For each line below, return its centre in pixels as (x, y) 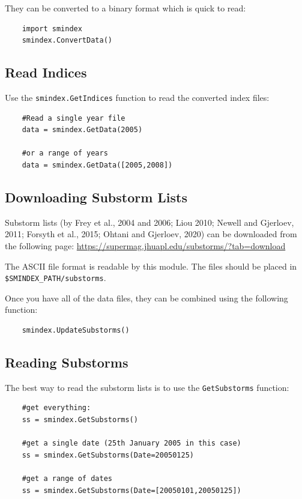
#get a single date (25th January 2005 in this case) (131, 443)
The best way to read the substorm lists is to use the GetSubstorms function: (147, 387)
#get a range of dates (67, 479)
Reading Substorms (67, 362)
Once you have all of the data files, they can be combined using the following (146, 298)
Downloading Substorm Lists (96, 197)
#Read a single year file (74, 118)
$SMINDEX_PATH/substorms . (56, 278)
